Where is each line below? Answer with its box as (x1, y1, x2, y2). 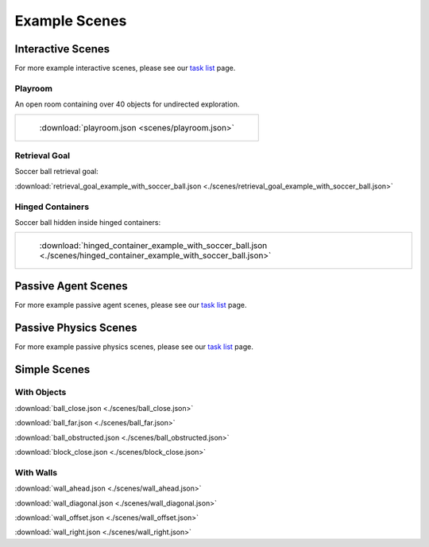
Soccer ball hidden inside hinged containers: (14, 217, 161, 227)
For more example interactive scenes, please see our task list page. (14, 64, 236, 73)
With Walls (14, 467, 58, 478)
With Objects (14, 386, 67, 398)
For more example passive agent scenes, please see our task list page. (14, 300, 247, 309)
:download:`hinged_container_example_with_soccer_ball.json (39, 240, 268, 251)
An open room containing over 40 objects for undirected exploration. (14, 99, 240, 109)
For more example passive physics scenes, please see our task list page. (14, 342, 253, 351)
